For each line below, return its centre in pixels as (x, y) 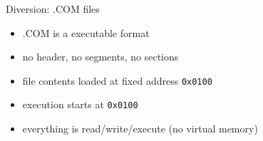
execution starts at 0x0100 (80, 104)
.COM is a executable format (86, 32)
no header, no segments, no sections (100, 57)
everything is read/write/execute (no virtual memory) (140, 129)
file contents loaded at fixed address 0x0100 (117, 80)
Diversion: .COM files (53, 9)
